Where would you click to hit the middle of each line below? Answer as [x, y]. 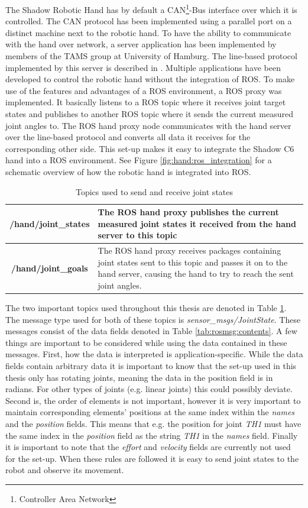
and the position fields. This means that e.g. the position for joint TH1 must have [153, 423]
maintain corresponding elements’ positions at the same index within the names [150, 412]
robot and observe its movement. [65, 470]
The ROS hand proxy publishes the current [188, 212]
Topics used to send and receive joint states [154, 191]
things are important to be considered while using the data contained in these [146, 342]
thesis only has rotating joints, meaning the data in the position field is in [139, 377]
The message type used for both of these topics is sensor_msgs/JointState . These [153, 319]
